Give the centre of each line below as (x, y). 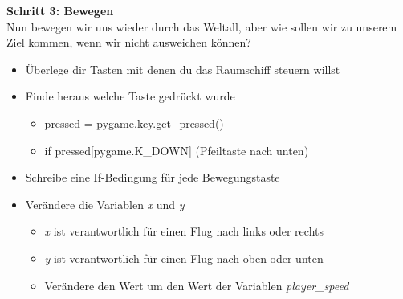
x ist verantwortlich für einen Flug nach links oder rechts (184, 231)
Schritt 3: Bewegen (60, 10)
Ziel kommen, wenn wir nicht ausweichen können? (129, 42)
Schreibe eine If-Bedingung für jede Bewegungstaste (153, 177)
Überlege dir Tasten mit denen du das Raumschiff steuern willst (183, 69)
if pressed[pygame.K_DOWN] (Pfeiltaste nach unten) (177, 150)
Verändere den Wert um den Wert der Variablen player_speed (197, 285)
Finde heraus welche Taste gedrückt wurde (130, 96)
